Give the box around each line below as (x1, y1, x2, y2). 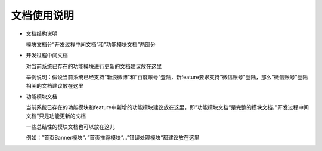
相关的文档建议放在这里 (26, 82, 83, 89)
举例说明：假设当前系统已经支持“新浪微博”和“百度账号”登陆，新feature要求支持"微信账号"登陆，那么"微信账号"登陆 (26, 73, 308, 81)
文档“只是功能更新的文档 (26, 112, 86, 119)
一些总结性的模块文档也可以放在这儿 (26, 123, 115, 131)
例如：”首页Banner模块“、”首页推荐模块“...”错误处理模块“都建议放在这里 (26, 134, 200, 141)
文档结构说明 (26, 30, 58, 37)
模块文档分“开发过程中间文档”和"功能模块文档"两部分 (26, 41, 156, 48)
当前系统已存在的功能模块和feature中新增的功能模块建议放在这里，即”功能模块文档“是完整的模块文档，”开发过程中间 (26, 104, 309, 111)
